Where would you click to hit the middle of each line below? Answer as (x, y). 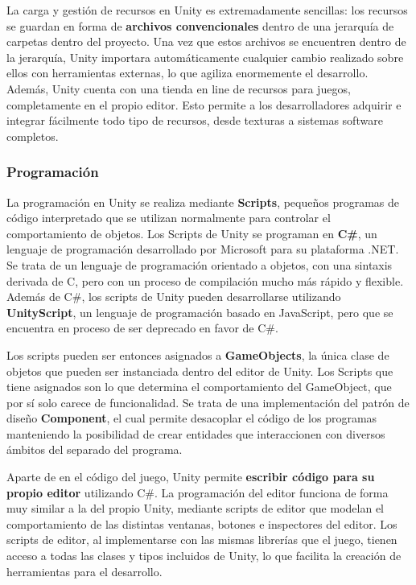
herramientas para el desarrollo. (84, 571)
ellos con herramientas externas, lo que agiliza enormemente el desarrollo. (187, 73)
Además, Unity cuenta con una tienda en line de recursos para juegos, (179, 88)
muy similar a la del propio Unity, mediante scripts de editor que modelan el (195, 508)
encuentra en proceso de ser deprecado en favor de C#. (142, 328)
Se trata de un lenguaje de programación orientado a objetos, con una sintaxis (200, 264)
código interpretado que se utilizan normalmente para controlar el (169, 218)
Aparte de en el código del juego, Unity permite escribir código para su (191, 477)
